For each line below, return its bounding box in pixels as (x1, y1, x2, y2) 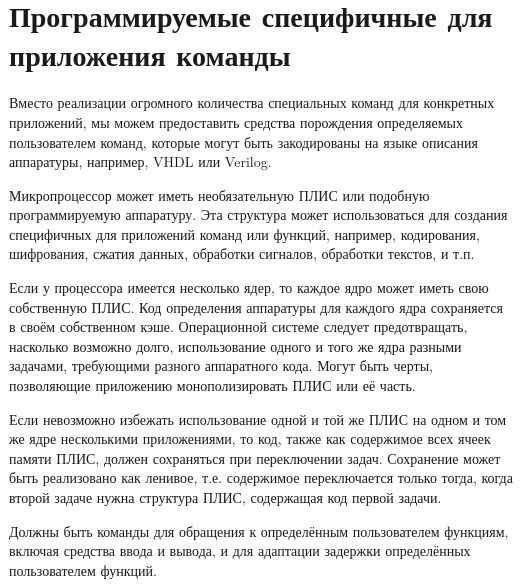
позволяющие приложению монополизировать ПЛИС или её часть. (9, 375, 416, 396)
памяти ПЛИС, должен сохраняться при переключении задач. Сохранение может (9, 447, 501, 468)
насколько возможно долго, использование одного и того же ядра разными (9, 335, 462, 356)
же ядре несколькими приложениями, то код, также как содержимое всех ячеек (9, 428, 491, 449)
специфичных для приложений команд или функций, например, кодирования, (9, 223, 480, 244)
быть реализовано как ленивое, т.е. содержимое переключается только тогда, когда (9, 467, 513, 488)
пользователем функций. (9, 559, 157, 580)
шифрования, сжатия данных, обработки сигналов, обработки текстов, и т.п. (9, 243, 475, 264)
